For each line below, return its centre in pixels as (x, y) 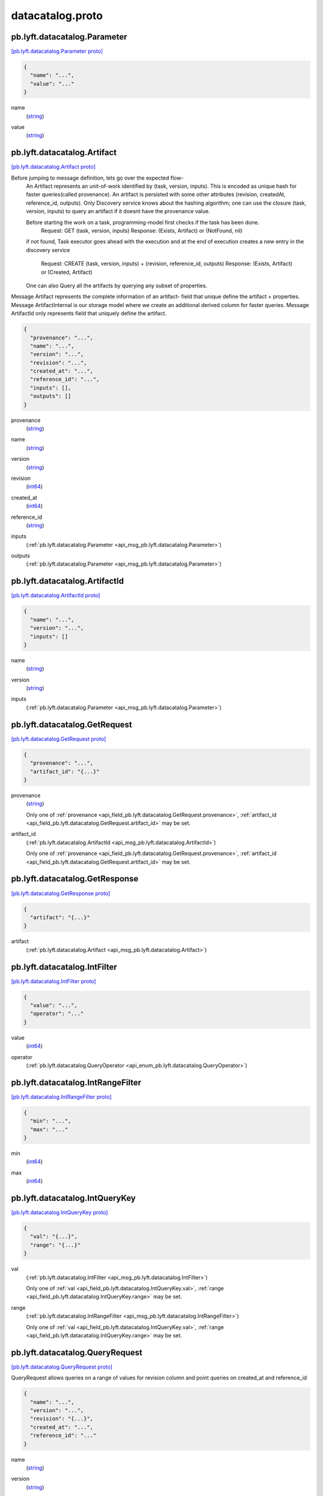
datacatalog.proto (57, 16)
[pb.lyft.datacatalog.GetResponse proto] (61, 893)
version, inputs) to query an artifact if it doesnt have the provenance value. (118, 211)
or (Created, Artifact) (67, 272)
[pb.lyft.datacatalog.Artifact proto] (53, 167)
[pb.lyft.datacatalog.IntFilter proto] (54, 981)
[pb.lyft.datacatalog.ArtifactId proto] (56, 595)
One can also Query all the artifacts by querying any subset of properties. (117, 285)
